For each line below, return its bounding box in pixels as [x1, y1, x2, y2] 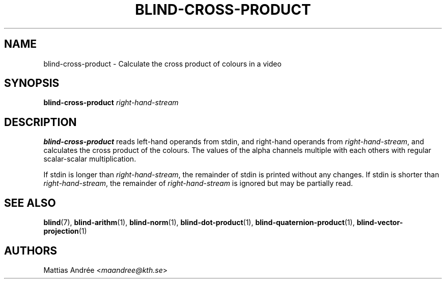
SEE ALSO [4, 196, 56, 209]
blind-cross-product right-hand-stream [43, 98, 179, 107]
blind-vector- [356, 218, 403, 227]
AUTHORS [4, 244, 58, 257]
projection [43, 227, 79, 236]
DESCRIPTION [4, 115, 77, 129]
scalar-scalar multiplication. [43, 154, 136, 164]
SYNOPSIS [4, 77, 60, 90]
